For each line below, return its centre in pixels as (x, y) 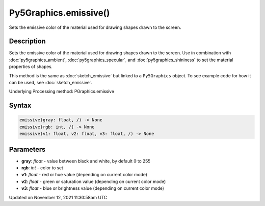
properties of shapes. (31, 67)
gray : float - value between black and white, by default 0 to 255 (86, 161)
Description (27, 41)
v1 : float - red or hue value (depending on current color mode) (84, 175)
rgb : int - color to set (42, 168)
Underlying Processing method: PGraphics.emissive (62, 92)
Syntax (20, 105)
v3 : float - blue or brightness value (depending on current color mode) (93, 188)
